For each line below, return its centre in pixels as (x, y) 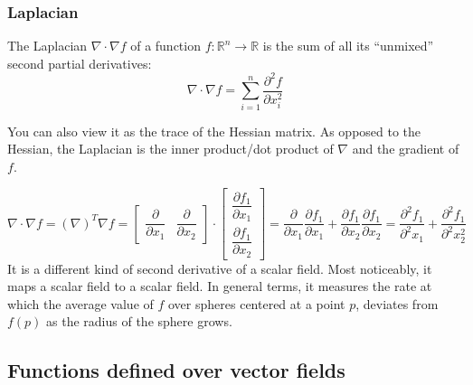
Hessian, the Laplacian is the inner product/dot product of (170, 149)
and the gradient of (406, 149)
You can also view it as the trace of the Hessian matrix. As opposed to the (214, 131)
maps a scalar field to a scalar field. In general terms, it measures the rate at (220, 286)
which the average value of (80, 303)
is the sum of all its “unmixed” (348, 46)
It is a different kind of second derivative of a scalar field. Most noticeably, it (220, 268)
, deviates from (397, 303)
